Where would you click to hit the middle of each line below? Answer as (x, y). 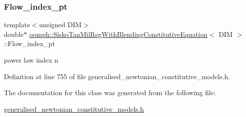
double (14, 34)
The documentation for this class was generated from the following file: (110, 92)
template (17, 25)
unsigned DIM (60, 25)
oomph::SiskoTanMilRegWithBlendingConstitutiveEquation (118, 34)
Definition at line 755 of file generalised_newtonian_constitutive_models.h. (117, 76)
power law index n (31, 60)
